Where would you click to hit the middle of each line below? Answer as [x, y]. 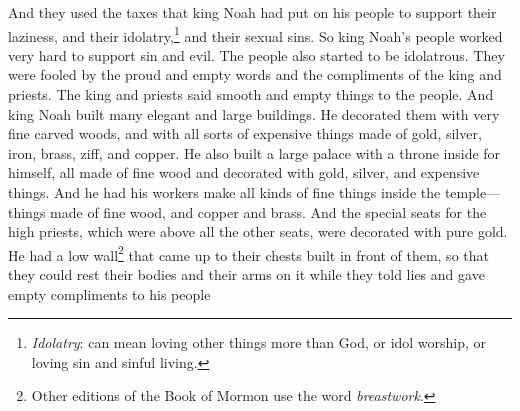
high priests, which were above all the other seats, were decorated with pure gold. [258, 231]
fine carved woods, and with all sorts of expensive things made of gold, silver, [245, 133]
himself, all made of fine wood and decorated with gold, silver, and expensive [244, 172]
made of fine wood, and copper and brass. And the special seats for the [268, 211]
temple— [472, 192]
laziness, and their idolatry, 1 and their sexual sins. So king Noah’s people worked [255, 34]
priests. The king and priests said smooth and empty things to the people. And [251, 94]
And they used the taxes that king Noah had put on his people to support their [252, 12]
